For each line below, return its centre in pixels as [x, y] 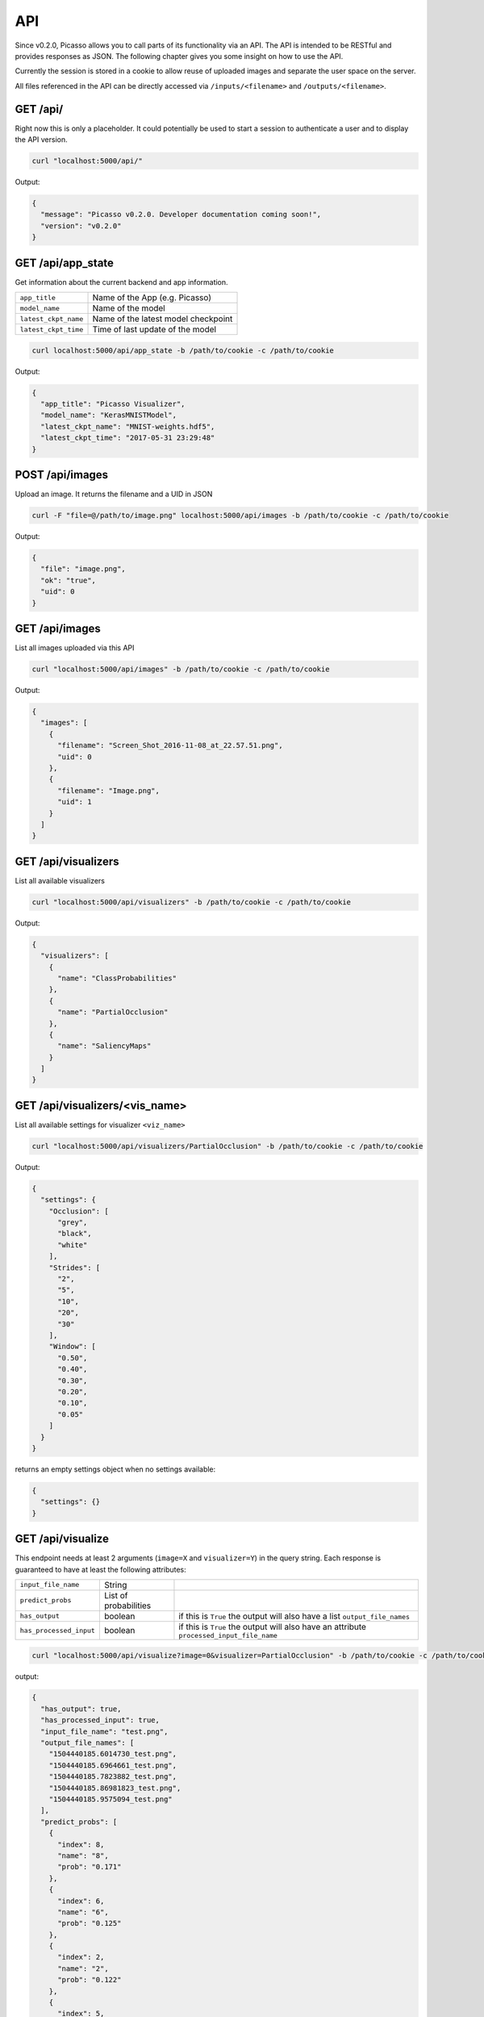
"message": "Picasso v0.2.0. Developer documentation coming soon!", [181, 215]
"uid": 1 [75, 802]
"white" [73, 1245]
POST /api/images [62, 475]
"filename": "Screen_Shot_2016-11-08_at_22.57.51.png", [170, 745]
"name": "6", [83, 1912]
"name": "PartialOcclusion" [113, 1012]
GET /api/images [58, 628]
